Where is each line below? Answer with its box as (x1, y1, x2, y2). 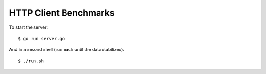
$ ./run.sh (18, 58, 44, 64)
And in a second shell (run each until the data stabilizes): (9, 47, 124, 52)
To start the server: (9, 25, 48, 30)
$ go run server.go (18, 36, 65, 41)
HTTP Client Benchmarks (9, 7, 115, 18)
